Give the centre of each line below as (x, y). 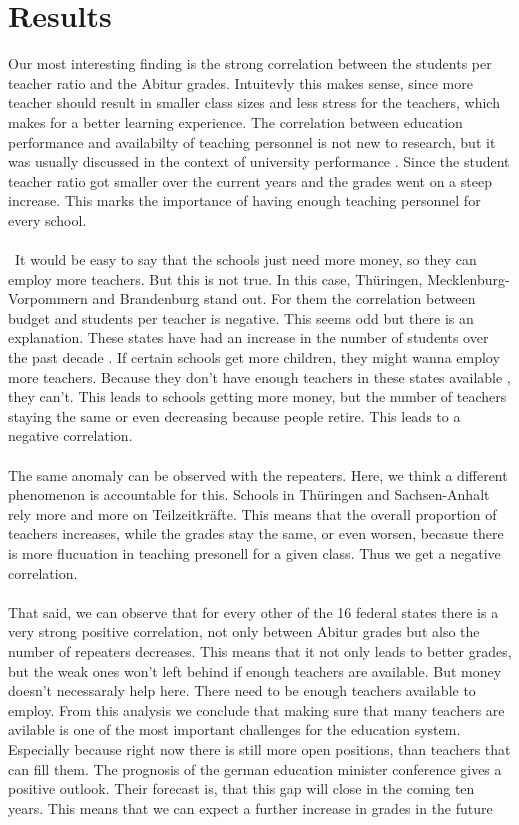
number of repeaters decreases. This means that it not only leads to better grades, (260, 650)
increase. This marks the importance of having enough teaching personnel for (244, 200)
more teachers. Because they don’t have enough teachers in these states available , (259, 376)
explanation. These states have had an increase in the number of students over (248, 337)
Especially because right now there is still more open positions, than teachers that (259, 748)
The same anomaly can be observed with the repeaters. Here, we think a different (258, 474)
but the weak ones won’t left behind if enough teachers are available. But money (255, 670)
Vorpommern (48, 298)
